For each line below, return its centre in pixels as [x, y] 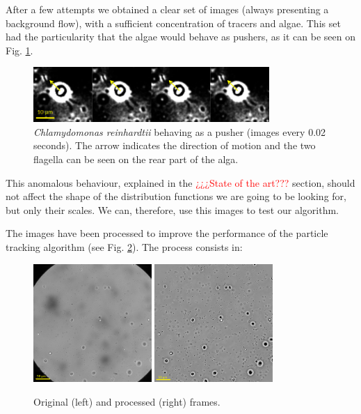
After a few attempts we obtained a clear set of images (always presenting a [167, 9]
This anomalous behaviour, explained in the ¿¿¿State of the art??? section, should [180, 182]
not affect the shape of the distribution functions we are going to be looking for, [176, 196]
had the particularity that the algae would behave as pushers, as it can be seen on [180, 37]
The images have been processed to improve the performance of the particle [167, 233]
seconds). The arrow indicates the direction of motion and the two [175, 145]
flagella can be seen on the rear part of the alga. [136, 159]
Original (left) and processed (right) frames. [127, 401]
